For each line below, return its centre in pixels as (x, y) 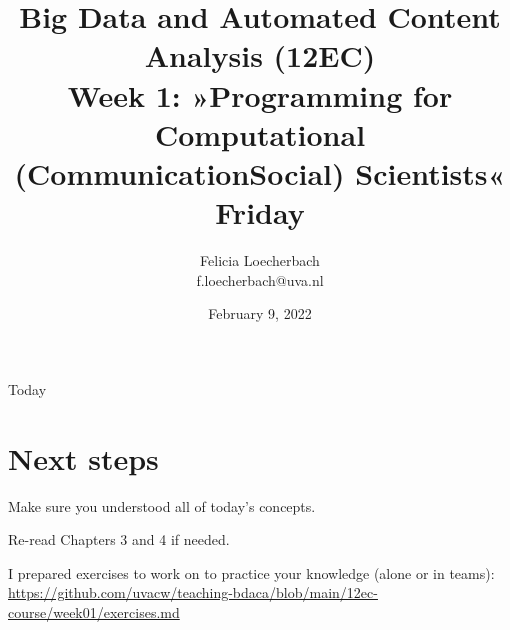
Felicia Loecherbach (260, 260)
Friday (260, 212)
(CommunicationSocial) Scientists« (260, 172)
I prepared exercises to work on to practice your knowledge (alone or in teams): (251, 572)
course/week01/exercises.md (94, 611)
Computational (260, 133)
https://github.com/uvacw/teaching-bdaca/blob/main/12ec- (193, 592)
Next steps (83, 457)
